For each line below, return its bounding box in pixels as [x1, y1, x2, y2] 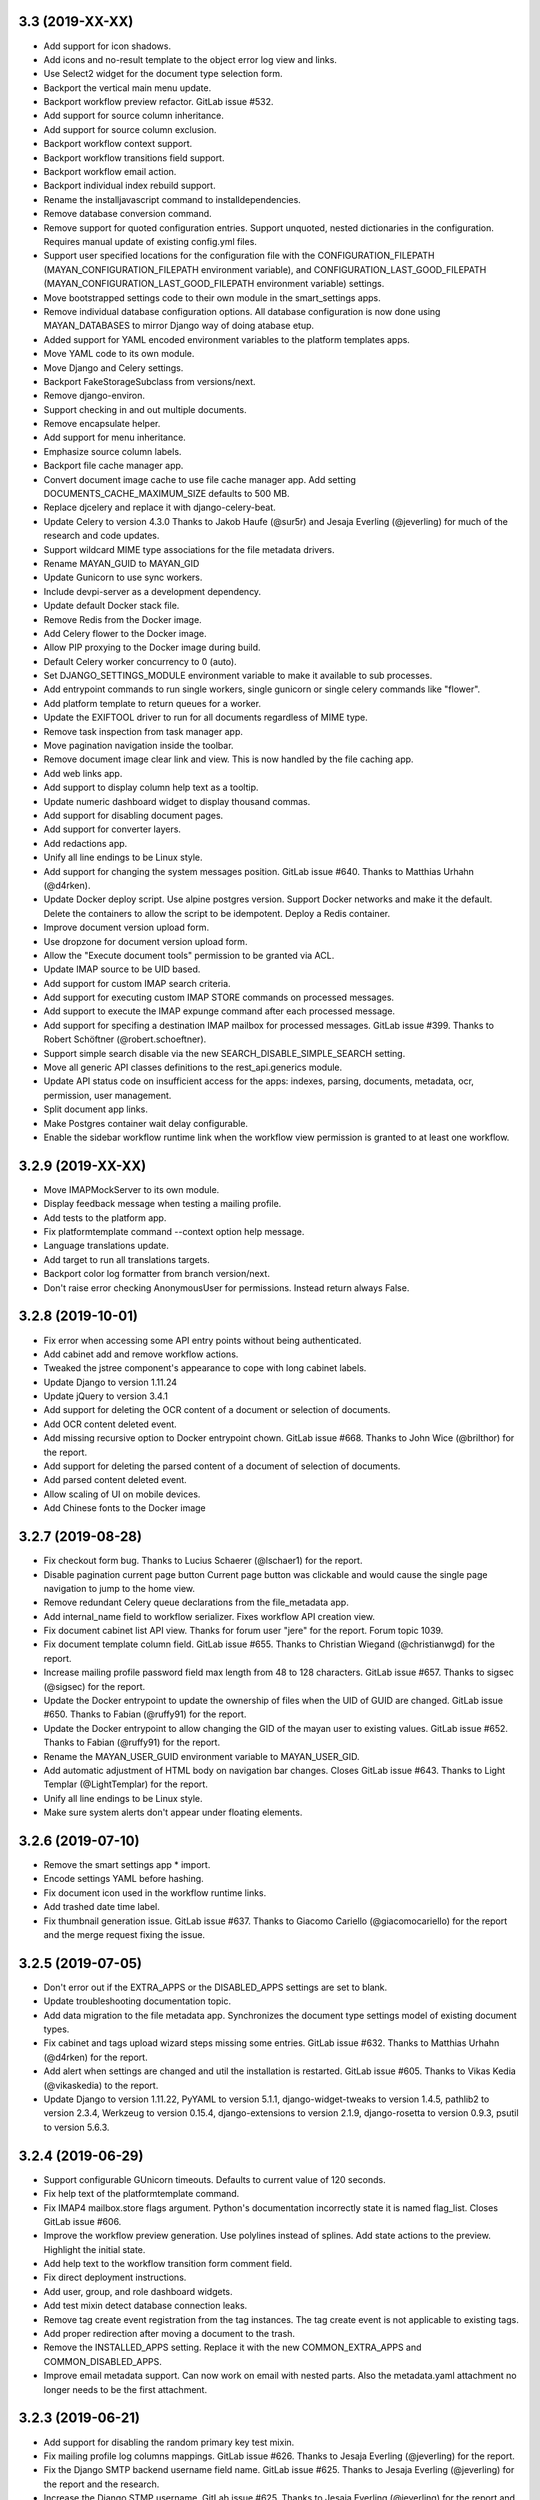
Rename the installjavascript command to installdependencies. [43, 193, 302, 205]
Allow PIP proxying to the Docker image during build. [43, 641, 261, 654]
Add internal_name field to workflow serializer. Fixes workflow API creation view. [43, 1610, 375, 1622]
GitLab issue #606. [43, 2215, 122, 2227]
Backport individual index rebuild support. [43, 180, 216, 192]
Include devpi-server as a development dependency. [43, 585, 262, 597]
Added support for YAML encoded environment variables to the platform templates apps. [43, 333, 410, 345]
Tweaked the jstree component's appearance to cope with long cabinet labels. [43, 1362, 367, 1374]
